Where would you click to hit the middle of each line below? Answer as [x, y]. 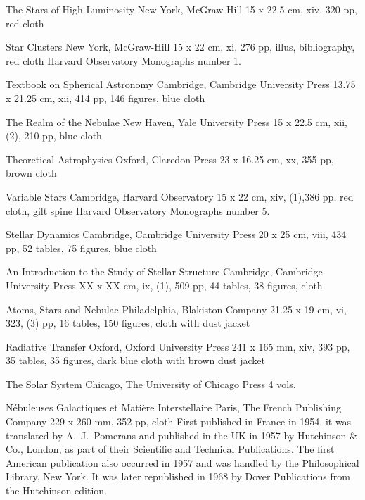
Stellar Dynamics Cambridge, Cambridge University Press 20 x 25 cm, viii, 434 [176, 234]
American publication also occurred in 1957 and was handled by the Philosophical [182, 462]
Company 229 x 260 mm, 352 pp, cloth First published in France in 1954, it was [179, 421]
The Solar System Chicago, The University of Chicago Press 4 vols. [151, 383]
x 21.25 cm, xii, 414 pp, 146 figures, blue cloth [105, 98]
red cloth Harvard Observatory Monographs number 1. [123, 60]
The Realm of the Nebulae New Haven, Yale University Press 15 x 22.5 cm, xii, [177, 121]
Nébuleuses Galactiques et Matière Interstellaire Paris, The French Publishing [173, 407]
